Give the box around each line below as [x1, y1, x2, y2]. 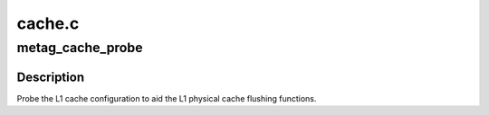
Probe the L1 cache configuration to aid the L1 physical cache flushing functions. [16, 93, 317, 103]
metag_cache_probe [16, 40, 144, 56]
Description [16, 69, 85, 84]
